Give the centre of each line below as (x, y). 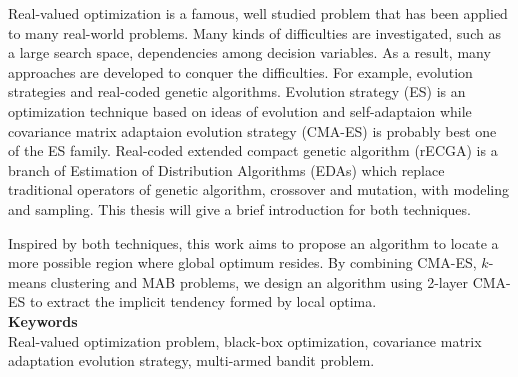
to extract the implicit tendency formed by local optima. (203, 301)
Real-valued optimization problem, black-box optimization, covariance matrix (245, 340)
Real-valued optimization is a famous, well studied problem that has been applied (258, 13)
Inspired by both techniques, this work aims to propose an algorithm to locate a (253, 242)
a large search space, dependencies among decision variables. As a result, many (249, 52)
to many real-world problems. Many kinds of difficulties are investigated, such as (254, 32)
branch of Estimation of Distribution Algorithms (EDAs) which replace (226, 169)
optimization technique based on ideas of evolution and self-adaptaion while (240, 110)
